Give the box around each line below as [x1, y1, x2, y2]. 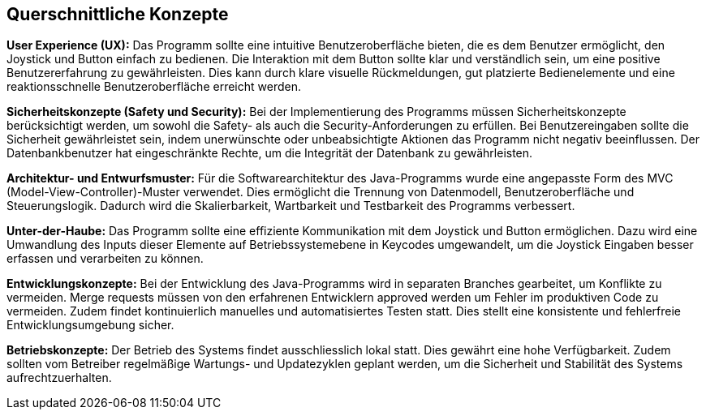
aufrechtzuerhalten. [6, 371, 112, 385]
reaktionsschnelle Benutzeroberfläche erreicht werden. [6, 79, 301, 94]
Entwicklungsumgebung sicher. [6, 318, 174, 332]
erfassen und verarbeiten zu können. [6, 251, 204, 266]
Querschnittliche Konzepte [6, 4, 229, 24]
